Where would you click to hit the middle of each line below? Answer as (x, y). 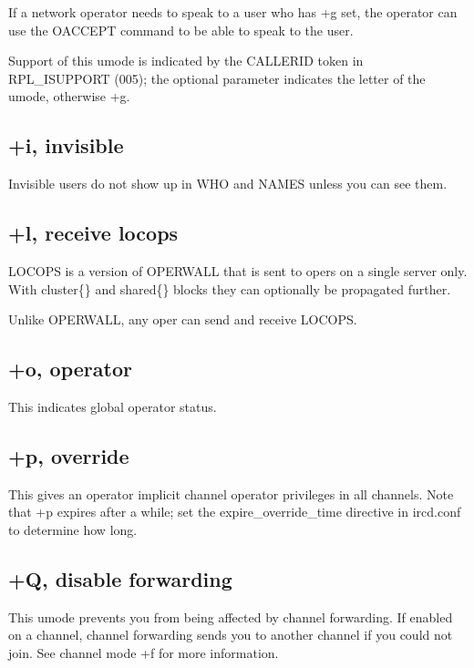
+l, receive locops (93, 233)
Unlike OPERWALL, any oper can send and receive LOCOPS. (183, 319)
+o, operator (70, 369)
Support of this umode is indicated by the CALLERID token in (186, 61)
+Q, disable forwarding (120, 578)
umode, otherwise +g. (69, 96)
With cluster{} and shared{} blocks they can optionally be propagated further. (230, 288)
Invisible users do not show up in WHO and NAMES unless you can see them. (228, 184)
